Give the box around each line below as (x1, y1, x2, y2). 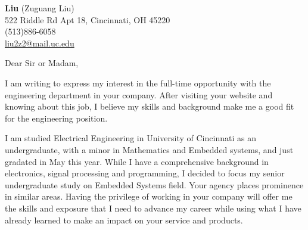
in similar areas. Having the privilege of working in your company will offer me (5, 190, 293, 203)
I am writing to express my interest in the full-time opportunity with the (5, 76, 271, 89)
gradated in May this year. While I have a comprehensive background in (5, 155, 269, 167)
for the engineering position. (5, 111, 108, 124)
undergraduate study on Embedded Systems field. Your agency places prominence (5, 178, 304, 191)
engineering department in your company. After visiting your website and (5, 88, 273, 101)
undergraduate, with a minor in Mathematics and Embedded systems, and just (5, 143, 294, 156)
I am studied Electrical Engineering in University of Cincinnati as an (5, 132, 256, 144)
